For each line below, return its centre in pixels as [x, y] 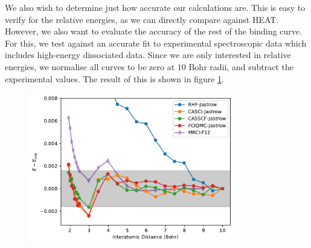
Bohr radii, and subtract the [241, 66]
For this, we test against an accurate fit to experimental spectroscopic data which [156, 43]
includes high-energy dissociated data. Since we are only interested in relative [148, 55]
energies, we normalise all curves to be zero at [90, 66]
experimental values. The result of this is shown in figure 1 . [114, 78]
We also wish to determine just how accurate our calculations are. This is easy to [155, 7]
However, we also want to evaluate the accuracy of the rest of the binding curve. [153, 31]
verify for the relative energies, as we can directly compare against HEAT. [142, 19]
